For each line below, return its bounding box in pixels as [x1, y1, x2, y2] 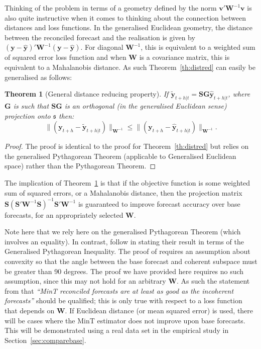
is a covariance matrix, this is [139, 52, 230, 62]
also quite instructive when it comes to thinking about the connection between [5, 12, 246, 23]
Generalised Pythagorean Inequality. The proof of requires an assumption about [5, 246, 250, 256]
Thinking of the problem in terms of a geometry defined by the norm [5, 3, 217, 13]
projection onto [5, 110, 51, 121]
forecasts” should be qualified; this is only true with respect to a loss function [5, 295, 242, 306]
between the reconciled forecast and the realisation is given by [5, 32, 195, 42]
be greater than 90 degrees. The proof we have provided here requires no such [5, 266, 244, 276]
